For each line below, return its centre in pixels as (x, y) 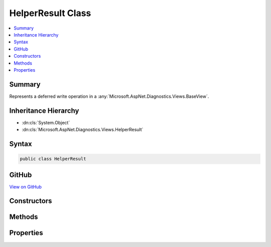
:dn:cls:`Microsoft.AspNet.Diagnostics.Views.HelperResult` (83, 130)
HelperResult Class (50, 13)
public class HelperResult (53, 159)
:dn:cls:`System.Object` (46, 122)
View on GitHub (26, 187)
